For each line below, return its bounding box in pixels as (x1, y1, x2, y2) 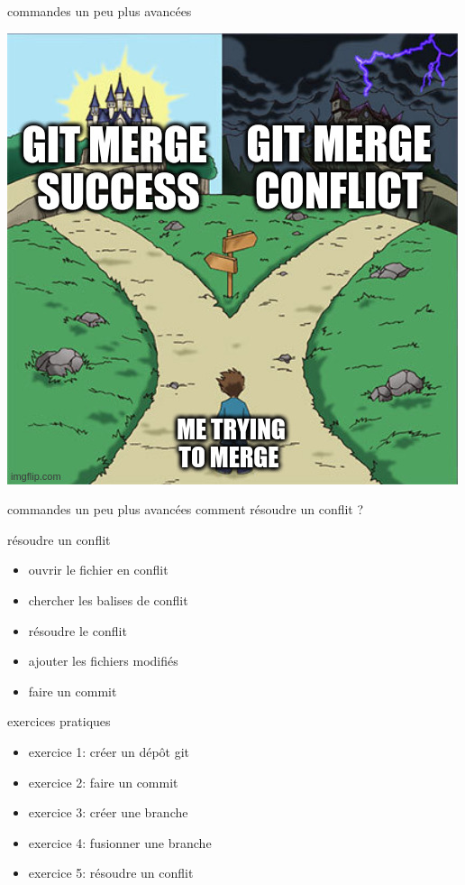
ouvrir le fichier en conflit (28, 560, 169, 579)
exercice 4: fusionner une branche (28, 833, 212, 852)
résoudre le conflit (28, 621, 127, 640)
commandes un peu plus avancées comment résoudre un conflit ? (7, 500, 364, 519)
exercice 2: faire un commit (28, 772, 178, 791)
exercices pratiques (7, 712, 111, 731)
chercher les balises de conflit (28, 590, 188, 609)
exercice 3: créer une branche (28, 803, 188, 822)
